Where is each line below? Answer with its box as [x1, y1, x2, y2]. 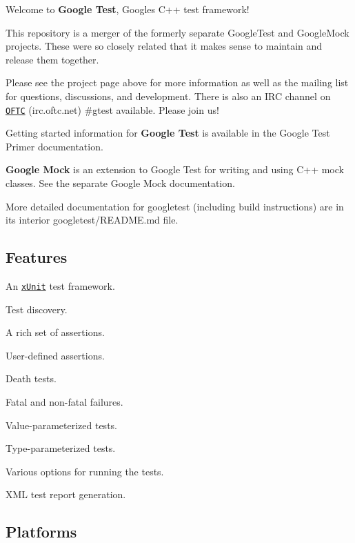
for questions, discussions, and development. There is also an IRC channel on [6, 88, 331, 103]
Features [6, 246, 68, 268]
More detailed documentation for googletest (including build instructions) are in [6, 199, 344, 213]
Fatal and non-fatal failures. [6, 395, 123, 409]
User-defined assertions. [6, 348, 105, 362]
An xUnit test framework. [6, 278, 115, 293]
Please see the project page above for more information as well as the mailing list [6, 75, 349, 90]
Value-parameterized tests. [6, 417, 117, 432]
